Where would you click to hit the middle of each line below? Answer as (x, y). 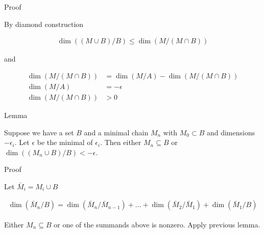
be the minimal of (65, 142)
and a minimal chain (116, 132)
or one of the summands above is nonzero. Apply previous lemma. (157, 224)
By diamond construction (44, 24)
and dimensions (231, 132)
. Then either (121, 142)
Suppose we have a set (39, 132)
